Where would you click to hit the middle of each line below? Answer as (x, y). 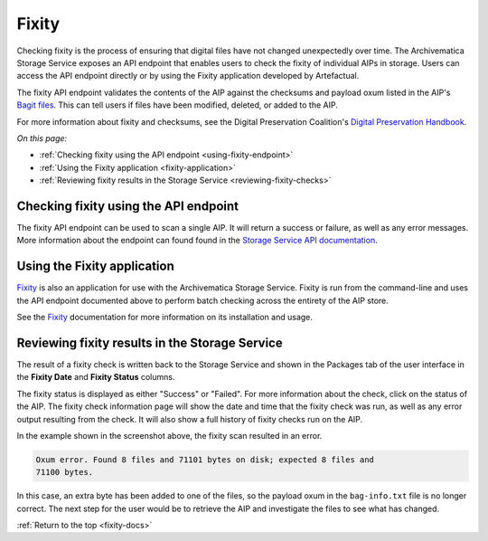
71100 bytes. (65, 472)
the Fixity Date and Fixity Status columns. (96, 377)
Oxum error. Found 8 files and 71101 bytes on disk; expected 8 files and (205, 460)
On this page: (42, 138)
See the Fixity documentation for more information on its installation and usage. (165, 318)
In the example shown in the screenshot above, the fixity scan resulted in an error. (169, 435)
